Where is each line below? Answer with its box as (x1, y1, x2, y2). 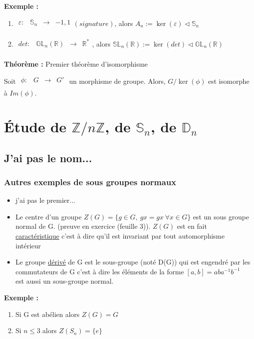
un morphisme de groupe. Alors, (69, 75, 166, 86)
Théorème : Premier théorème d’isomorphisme (4, 58, 148, 69)
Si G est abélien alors (15, 309, 80, 319)
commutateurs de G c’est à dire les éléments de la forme (15, 266, 184, 276)
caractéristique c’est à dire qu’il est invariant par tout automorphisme (15, 231, 225, 241)
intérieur (15, 240, 41, 250)
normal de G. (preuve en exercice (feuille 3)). (15, 221, 151, 231)
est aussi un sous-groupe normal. (15, 276, 114, 286)
